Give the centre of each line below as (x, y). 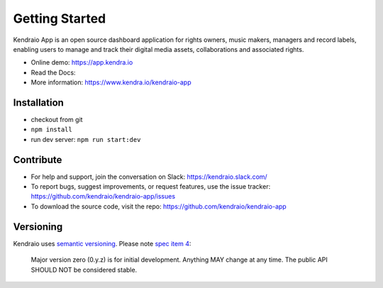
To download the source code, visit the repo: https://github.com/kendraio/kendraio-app (159, 206)
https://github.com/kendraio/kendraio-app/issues (103, 196)
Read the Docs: (53, 72)
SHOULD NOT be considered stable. (84, 270)
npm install (51, 130)
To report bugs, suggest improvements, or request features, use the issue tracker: (151, 187)
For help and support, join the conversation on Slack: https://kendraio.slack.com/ (149, 177)
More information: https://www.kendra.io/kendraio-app (111, 82)
